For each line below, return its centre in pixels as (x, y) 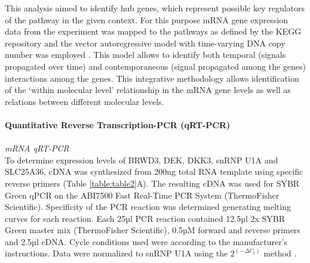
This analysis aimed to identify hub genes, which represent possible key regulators (155, 8)
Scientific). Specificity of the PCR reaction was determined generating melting (148, 207)
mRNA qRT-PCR (37, 148)
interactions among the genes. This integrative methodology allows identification (152, 78)
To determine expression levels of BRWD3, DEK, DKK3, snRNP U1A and (142, 160)
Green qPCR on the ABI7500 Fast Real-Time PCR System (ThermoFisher (142, 195)
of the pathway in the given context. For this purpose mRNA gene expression (147, 19)
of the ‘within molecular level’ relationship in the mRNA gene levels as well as (148, 90)
